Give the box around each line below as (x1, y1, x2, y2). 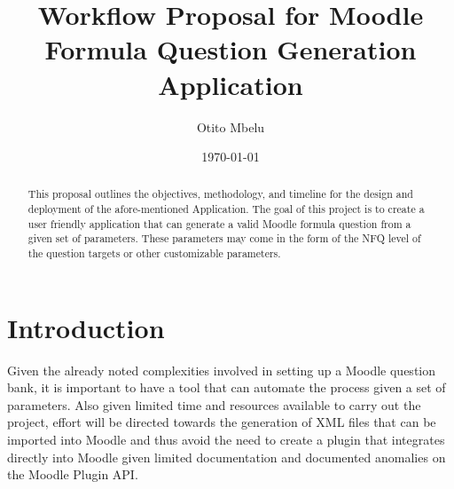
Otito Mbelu (196, 117, 265, 136)
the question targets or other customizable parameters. (27, 246, 281, 261)
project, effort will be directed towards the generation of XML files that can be (7, 413, 436, 431)
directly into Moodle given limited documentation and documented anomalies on (7, 447, 446, 466)
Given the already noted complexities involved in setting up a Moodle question (7, 360, 435, 379)
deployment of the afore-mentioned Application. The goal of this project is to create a (27, 201, 425, 217)
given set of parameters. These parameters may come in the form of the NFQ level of (27, 231, 421, 246)
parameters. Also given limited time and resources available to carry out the (7, 395, 421, 414)
